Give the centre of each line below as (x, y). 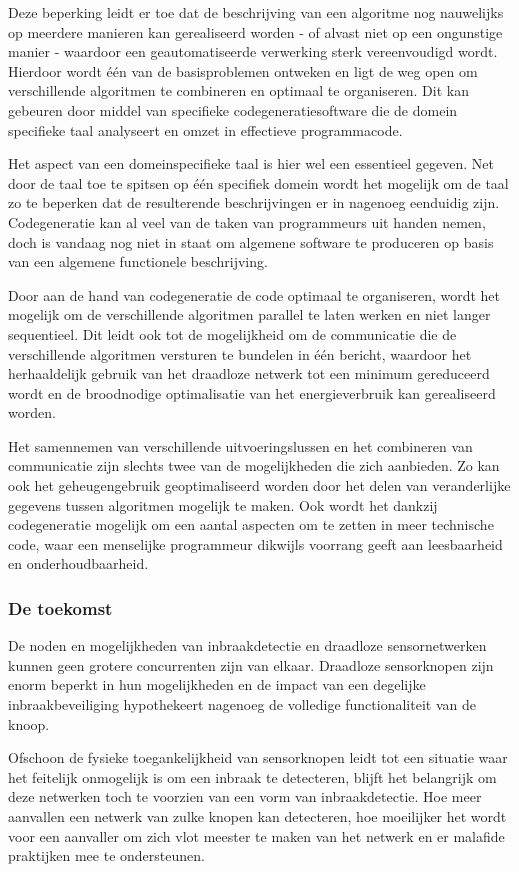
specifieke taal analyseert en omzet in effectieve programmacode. (205, 129)
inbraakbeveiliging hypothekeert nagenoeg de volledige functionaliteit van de (242, 704)
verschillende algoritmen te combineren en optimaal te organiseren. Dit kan (238, 90)
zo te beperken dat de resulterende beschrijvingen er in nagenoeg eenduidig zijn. (254, 202)
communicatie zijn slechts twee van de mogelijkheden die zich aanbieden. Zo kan (254, 465)
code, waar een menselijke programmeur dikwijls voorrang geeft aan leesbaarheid (255, 543)
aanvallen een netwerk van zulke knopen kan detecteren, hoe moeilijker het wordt (257, 816)
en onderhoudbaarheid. (78, 563)
